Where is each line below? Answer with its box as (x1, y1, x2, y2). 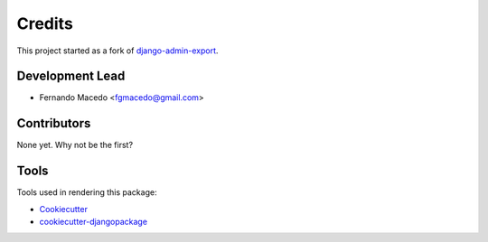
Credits (16, 14, 74, 33)
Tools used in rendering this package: (16, 187, 157, 198)
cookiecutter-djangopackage (39, 217, 148, 228)
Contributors (16, 116, 91, 131)
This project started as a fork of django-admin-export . (16, 45, 219, 56)
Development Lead (16, 69, 126, 84)
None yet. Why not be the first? (16, 140, 134, 151)
